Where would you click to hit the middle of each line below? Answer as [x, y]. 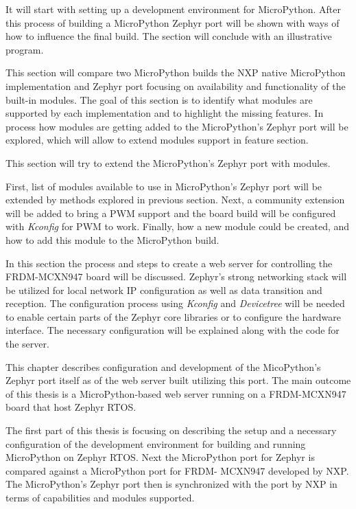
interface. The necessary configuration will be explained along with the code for [173, 330]
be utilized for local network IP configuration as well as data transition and [164, 290]
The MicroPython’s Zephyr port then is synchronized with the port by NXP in [171, 484]
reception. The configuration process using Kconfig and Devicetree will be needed [175, 303]
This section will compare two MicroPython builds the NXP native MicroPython [176, 72]
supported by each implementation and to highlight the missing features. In [165, 113]
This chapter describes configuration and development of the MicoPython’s [163, 366]
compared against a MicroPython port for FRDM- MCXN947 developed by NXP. [177, 470]
